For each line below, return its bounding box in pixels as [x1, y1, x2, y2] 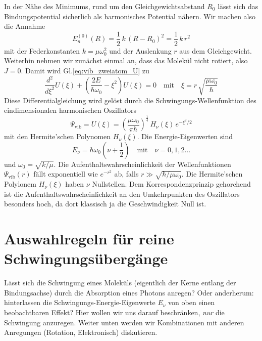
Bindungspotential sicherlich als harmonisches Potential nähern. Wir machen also [4, 11, 256, 21]
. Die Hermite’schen [181, 168, 243, 179]
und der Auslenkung [109, 45, 172, 56]
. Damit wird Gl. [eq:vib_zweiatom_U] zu [21, 65, 149, 76]
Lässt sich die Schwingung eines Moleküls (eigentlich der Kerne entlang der [4, 277, 236, 288]
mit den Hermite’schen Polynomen [4, 131, 111, 142]
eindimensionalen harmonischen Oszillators [4, 105, 137, 115]
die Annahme [4, 21, 45, 31]
